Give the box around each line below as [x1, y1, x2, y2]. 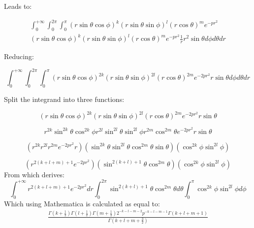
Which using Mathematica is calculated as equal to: [4, 198, 160, 208]
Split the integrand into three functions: [4, 94, 125, 104]
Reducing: [4, 51, 34, 62]
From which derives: [4, 169, 64, 179]
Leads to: [4, 1, 32, 11]
